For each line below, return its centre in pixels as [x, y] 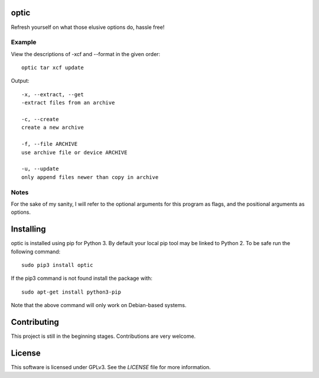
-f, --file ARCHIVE [50, 144]
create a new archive [53, 128]
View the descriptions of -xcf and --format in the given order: [86, 54]
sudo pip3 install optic [57, 265]
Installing [29, 229]
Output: [20, 81]
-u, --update [40, 169]
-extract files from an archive [68, 103]
